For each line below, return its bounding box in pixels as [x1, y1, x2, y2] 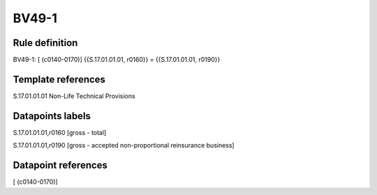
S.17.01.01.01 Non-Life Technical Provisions [13, 91, 135, 100]
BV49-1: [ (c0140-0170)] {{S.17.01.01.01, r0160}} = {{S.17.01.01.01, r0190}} [13, 56, 221, 64]
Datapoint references [13, 159, 108, 171]
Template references [13, 73, 106, 85]
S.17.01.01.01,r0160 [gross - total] [13, 128, 107, 136]
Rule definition [13, 37, 78, 49]
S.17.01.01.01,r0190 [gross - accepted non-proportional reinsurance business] [13, 141, 235, 150]
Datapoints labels [13, 110, 91, 122]
